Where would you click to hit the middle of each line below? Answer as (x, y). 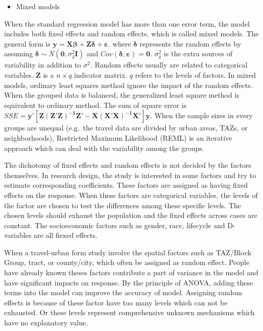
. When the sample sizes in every (201, 115)
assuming (19, 53)
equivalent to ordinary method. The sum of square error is (95, 105)
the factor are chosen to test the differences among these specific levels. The (123, 205)
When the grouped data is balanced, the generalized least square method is (122, 95)
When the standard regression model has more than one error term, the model (127, 23)
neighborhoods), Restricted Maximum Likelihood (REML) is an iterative (118, 137)
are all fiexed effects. (66, 235)
